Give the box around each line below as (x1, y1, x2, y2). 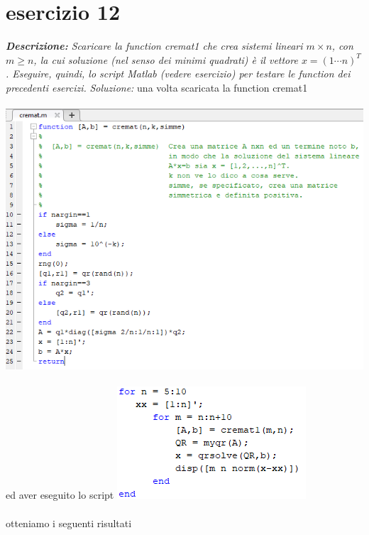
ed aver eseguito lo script (6, 487, 114, 502)
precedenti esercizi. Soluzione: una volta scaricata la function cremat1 (6, 80, 308, 94)
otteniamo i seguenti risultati (6, 515, 132, 530)
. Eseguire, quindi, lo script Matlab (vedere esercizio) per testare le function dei (6, 66, 351, 81)
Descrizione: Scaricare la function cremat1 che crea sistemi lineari (6, 38, 303, 53)
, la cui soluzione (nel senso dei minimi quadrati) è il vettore (33, 52, 298, 67)
